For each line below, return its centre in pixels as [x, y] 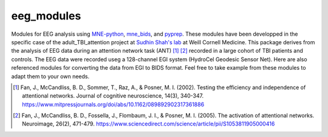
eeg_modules [46, 16]
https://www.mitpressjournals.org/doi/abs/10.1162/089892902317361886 [113, 104]
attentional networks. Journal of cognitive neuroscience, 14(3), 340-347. [113, 96]
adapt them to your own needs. [50, 76]
